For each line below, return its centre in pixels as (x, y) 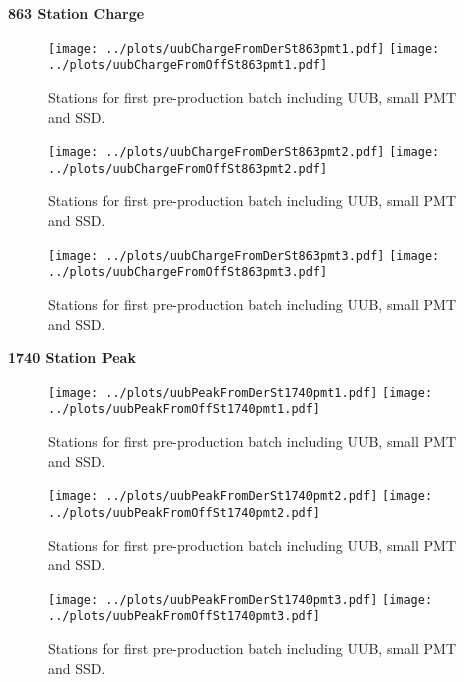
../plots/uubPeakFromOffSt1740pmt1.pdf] (184, 409)
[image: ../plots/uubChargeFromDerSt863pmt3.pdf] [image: (244, 255)
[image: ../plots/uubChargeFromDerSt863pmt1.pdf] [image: (244, 48)
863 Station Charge (76, 13)
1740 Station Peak (72, 357)
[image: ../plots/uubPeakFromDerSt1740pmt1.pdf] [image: (240, 392)
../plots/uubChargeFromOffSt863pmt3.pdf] (188, 272)
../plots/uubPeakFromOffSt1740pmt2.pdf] (184, 512)
